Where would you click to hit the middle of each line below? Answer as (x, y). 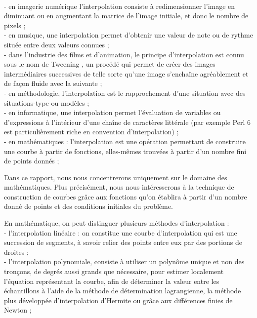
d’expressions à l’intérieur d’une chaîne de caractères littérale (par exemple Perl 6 (127, 122)
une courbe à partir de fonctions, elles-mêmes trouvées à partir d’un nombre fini (125, 151)
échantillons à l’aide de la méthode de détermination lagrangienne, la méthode (123, 291)
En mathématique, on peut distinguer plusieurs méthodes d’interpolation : (117, 223)
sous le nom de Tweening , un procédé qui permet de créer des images (110, 64)
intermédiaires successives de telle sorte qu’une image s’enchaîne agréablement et (126, 73)
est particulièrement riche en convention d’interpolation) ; (91, 132)
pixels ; (15, 25)
